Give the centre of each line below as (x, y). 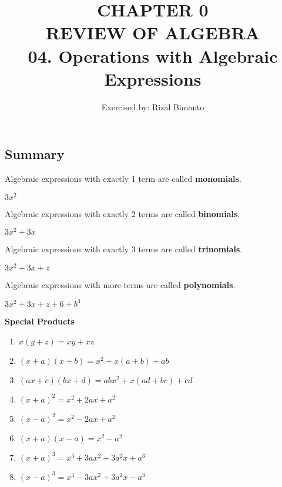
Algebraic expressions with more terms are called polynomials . (120, 285)
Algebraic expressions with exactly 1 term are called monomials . (123, 179)
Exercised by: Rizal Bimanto (153, 106)
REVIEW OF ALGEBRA (153, 33)
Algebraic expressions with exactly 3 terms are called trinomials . (124, 249)
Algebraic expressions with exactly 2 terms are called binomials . (122, 213)
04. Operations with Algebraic (153, 55)
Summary (35, 154)
